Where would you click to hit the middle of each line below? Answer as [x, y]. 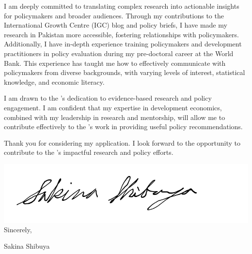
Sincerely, [18, 230]
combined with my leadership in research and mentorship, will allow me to [115, 117]
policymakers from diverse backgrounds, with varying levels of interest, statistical [125, 72]
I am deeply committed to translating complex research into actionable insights [122, 6]
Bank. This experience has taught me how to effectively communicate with [115, 63]
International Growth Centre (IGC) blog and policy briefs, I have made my [116, 25]
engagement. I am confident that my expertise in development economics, [113, 107]
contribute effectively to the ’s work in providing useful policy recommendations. [123, 127]
